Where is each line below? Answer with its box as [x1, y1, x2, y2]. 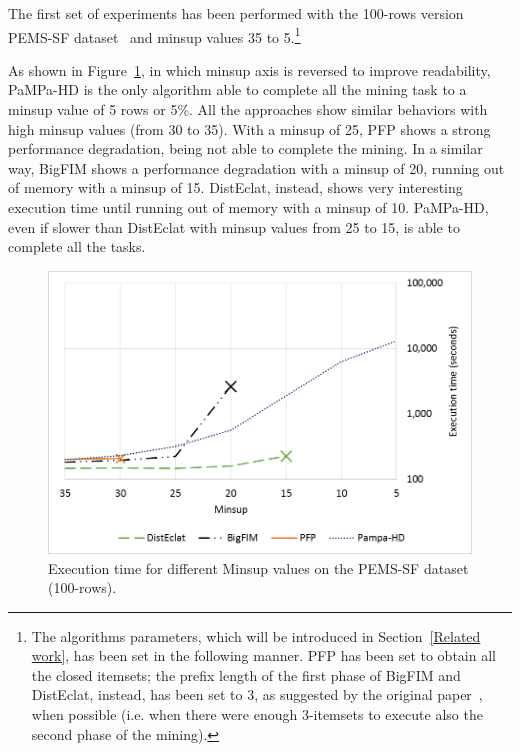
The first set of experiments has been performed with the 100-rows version [8, 3, 464, 23]
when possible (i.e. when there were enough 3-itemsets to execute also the [31, 704, 483, 725]
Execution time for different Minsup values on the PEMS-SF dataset [48, 557, 469, 578]
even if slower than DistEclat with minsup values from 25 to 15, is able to [8, 216, 460, 237]
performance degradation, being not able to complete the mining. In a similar [8, 138, 483, 159]
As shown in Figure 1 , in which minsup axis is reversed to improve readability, [8, 59, 491, 80]
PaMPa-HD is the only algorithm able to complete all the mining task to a [8, 79, 467, 100]
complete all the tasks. [8, 236, 146, 257]
